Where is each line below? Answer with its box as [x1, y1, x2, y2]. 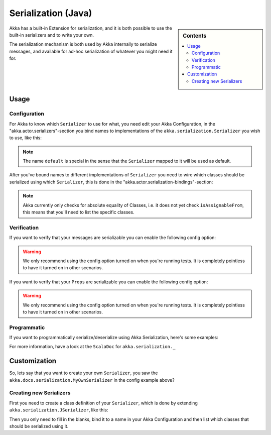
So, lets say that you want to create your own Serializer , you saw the [9, 370, 158, 376]
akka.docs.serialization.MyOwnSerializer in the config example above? [9, 377, 175, 383]
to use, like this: [9, 135, 42, 141]
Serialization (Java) [9, 8, 92, 19]
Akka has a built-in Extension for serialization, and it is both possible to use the [9, 25, 173, 31]
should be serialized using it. [9, 423, 69, 429]
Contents [183, 32, 207, 39]
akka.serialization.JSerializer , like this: [9, 407, 108, 413]
